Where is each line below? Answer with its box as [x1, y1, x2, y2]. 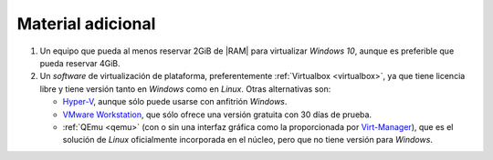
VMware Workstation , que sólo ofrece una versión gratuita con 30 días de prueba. [62, 109, 372, 120]
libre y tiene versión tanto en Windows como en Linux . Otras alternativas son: [39, 83, 331, 95]
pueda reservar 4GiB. [39, 57, 121, 68]
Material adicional [16, 14, 156, 34]
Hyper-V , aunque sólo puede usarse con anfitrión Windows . [62, 96, 288, 107]
